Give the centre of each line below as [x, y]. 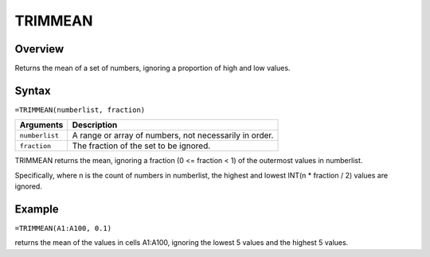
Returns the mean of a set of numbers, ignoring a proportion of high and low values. [152, 68]
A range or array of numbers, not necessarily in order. [173, 135]
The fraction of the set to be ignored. [141, 146]
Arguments [41, 125]
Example [37, 209]
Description [95, 125]
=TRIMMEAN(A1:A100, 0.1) [63, 228]
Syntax [33, 90]
